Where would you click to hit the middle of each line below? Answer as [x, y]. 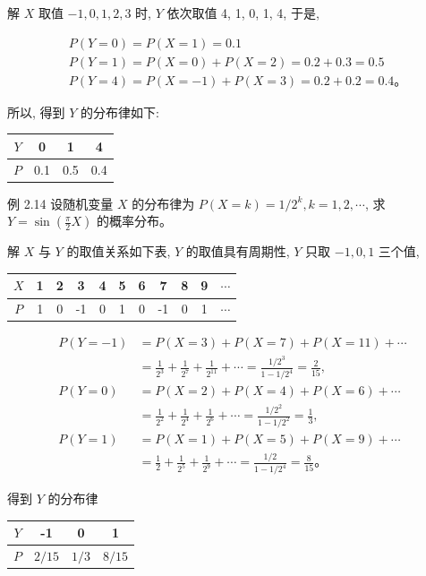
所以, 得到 [36, 112]
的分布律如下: [120, 112]
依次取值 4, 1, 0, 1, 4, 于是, [243, 13]
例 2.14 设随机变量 [60, 203]
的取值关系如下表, [119, 251]
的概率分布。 [135, 221]
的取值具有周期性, [238, 251]
